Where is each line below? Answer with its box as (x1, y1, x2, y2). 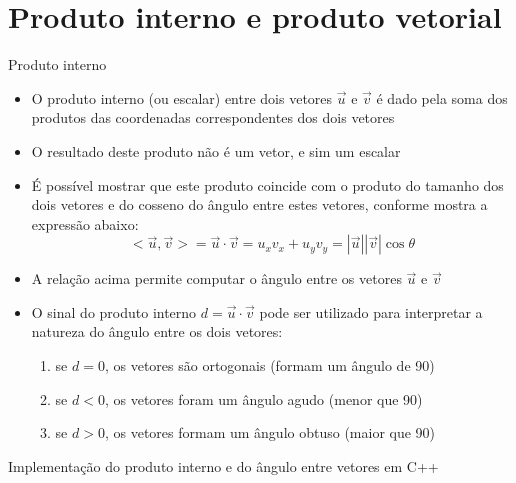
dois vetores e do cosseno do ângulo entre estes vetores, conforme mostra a (31, 194, 488, 215)
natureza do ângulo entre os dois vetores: (31, 321, 283, 342)
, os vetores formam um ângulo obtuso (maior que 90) (104, 422, 436, 443)
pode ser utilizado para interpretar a (259, 301, 483, 322)
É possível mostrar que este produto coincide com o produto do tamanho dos (31, 174, 504, 195)
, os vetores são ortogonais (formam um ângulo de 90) (104, 355, 435, 376)
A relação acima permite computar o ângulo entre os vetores (31, 268, 402, 289)
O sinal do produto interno (31, 301, 197, 322)
